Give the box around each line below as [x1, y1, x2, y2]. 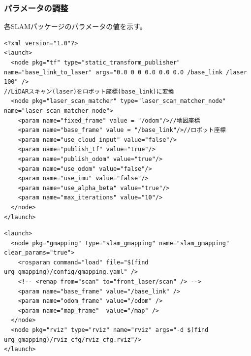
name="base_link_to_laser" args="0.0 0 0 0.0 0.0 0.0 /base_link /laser [4, 68, 247, 76]
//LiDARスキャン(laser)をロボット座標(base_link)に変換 [4, 88, 174, 95]
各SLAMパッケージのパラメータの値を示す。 [4, 21, 147, 32]
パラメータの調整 [4, 1, 68, 14]
